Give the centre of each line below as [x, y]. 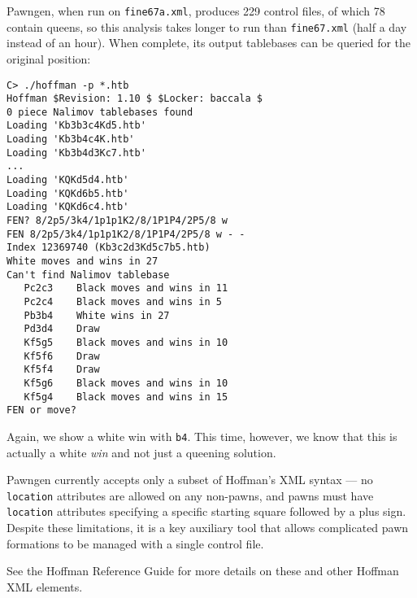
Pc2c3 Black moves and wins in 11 [126, 288]
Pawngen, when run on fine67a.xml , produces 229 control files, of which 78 [196, 11]
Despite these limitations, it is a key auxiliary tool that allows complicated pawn [208, 528]
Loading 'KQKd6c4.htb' [68, 207]
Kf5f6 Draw [62, 356]
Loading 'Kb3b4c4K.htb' [71, 140]
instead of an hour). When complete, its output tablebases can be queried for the [209, 43]
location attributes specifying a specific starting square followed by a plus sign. [206, 511]
